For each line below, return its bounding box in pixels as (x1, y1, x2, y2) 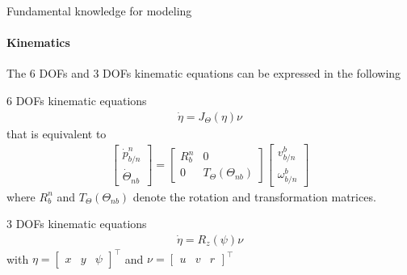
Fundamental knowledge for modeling (6, 2, 192, 19)
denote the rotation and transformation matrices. (132, 188, 376, 205)
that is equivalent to (6, 125, 107, 142)
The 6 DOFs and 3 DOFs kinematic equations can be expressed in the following (6, 65, 401, 82)
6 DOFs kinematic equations (6, 91, 147, 108)
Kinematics (6, 34, 70, 51)
